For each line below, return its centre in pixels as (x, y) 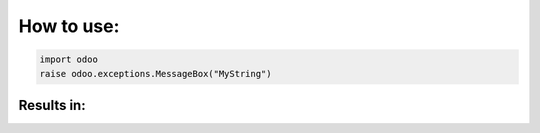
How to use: (69, 26)
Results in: (52, 105)
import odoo (69, 59)
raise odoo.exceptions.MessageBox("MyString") (155, 73)
